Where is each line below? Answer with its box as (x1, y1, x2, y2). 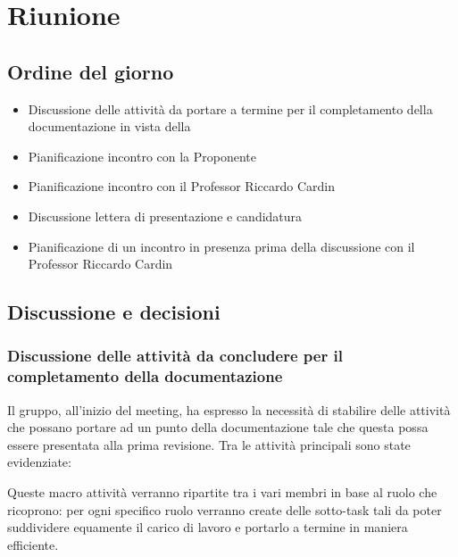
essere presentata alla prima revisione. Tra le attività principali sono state (7, 435, 411, 453)
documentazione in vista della (28, 117, 191, 136)
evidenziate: (7, 453, 71, 471)
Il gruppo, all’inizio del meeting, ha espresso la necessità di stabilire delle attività (7, 400, 451, 419)
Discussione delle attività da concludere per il (7, 345, 343, 367)
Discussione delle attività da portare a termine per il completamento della (28, 99, 433, 118)
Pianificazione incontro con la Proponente (28, 146, 257, 165)
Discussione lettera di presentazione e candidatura (28, 206, 303, 225)
